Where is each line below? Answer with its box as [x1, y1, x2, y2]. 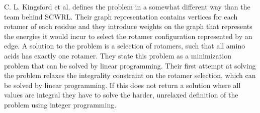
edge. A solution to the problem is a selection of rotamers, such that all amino [4, 40, 245, 51]
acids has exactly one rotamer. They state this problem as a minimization [4, 50, 231, 60]
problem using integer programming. [4, 99, 117, 109]
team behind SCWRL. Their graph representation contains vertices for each [4, 11, 238, 21]
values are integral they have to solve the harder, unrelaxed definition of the [4, 89, 238, 100]
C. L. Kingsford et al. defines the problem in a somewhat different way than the [4, 1, 250, 11]
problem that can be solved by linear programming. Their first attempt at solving [4, 60, 256, 70]
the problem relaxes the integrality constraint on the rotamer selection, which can [4, 70, 256, 80]
